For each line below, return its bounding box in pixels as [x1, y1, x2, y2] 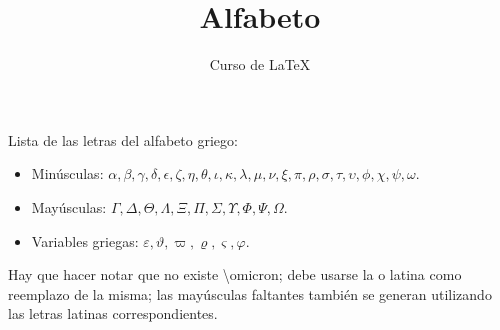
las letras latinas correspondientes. [8, 303, 218, 324]
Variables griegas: [31, 230, 139, 251]
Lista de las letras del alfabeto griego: [8, 129, 238, 150]
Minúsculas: [31, 163, 104, 184]
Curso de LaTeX [209, 54, 311, 75]
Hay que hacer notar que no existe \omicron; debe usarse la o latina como [8, 264, 462, 285]
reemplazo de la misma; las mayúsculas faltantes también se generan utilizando [8, 283, 492, 304]
